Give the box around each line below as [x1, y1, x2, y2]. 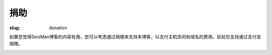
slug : [9, 25, 20, 31]
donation [49, 25, 67, 31]
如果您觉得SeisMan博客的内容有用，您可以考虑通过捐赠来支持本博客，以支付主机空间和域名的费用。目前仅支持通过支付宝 [9, 34, 261, 40]
